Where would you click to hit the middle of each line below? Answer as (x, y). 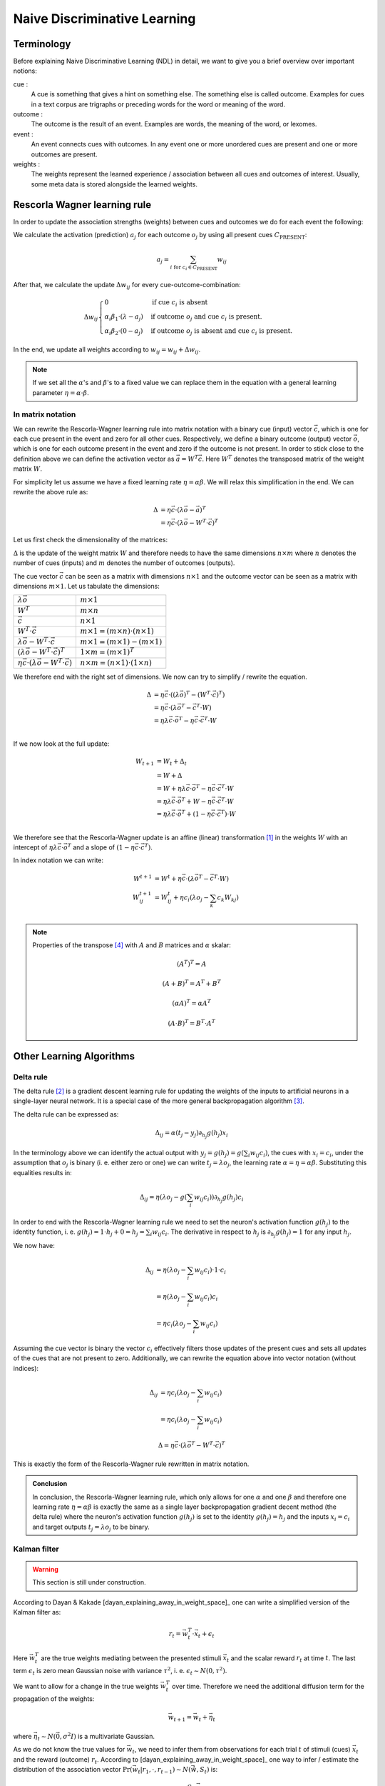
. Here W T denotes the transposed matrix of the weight (283, 458)
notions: (25, 71)
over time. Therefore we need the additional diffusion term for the (268, 1686)
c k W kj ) (228, 899)
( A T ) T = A (191, 963)
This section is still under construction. (89, 1582)
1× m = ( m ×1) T (107, 652)
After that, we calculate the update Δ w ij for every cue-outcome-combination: (127, 286)
